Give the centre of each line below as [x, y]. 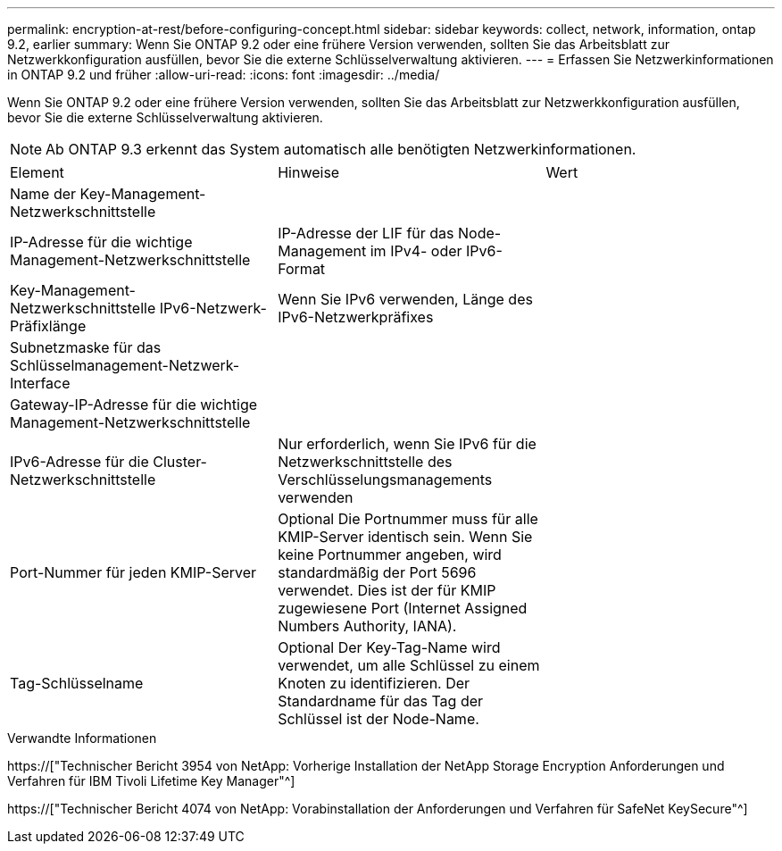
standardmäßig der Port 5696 [377, 572]
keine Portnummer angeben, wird [390, 555]
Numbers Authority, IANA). [367, 626]
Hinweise [309, 172]
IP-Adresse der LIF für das [366, 233]
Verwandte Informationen [82, 738]
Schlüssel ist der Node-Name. [379, 719]
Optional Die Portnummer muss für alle [408, 519]
